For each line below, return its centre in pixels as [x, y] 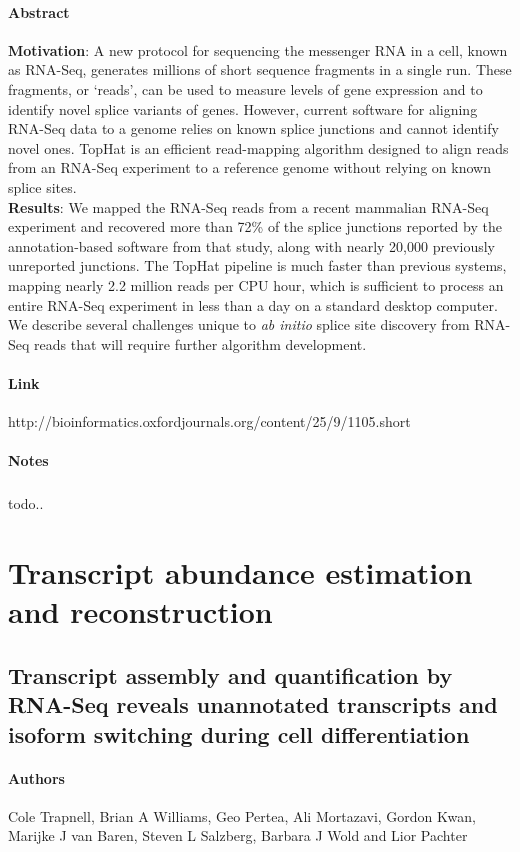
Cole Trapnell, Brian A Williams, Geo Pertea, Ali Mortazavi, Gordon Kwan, [242, 815]
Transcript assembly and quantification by [230, 674]
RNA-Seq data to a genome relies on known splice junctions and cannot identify [253, 128]
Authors [36, 777]
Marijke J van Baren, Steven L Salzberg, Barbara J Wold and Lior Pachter [238, 835]
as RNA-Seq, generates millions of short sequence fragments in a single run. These [260, 69]
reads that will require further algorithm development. [200, 343]
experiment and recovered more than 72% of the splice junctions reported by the [255, 226]
